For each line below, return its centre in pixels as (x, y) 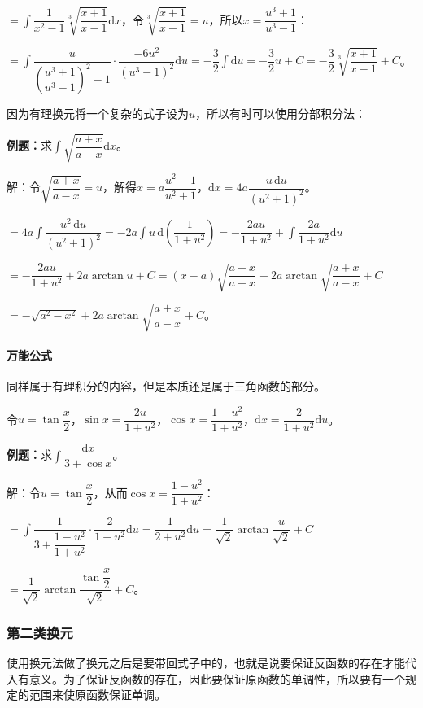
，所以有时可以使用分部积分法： (281, 114)
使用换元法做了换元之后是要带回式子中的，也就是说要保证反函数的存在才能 (206, 662)
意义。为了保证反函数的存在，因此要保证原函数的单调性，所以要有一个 (217, 678)
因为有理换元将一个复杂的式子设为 (98, 114)
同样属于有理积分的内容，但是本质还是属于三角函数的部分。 (166, 386)
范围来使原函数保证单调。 (97, 695)
